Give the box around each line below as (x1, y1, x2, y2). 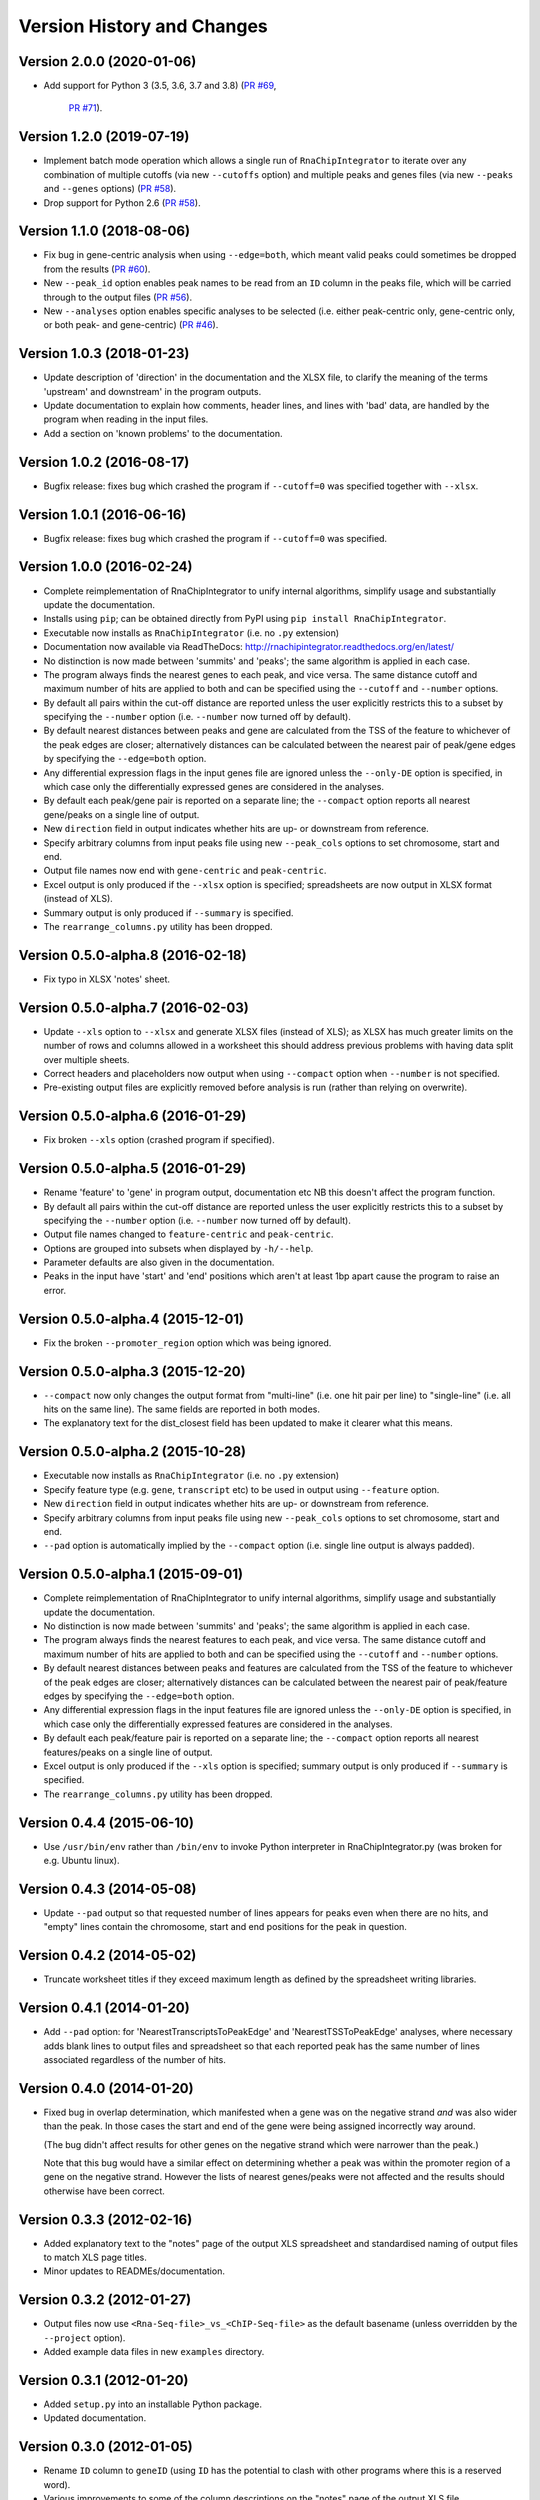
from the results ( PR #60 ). (43, 263, 151, 275)
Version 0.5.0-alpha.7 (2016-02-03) (18, 999, 249, 1016)
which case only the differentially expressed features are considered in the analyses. (43, 1718, 393, 1730)
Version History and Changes (18, 15, 269, 37)
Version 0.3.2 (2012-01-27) (18, 2291, 192, 2309)
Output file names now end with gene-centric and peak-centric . (43, 865, 327, 877)
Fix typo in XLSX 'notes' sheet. (43, 973, 170, 985)
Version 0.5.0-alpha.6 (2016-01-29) (18, 1108, 247, 1125)
